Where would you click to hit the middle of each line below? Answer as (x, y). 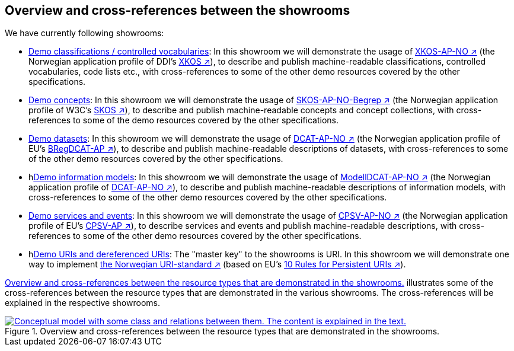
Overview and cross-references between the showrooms (178, 10)
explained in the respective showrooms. (82, 303)
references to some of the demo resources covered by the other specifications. (184, 120)
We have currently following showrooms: (84, 33)
